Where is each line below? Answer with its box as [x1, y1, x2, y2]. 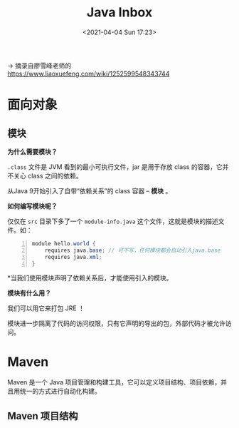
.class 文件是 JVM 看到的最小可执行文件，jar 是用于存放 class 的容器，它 [7, 162, 223, 171]
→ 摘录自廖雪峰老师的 [7, 61, 72, 70]
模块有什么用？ [7, 289, 51, 297]
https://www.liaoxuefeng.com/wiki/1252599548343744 [7, 69, 170, 78]
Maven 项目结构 [7, 409, 78, 422]
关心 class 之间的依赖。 [13, 171, 83, 180]
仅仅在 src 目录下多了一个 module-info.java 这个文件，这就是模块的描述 [7, 217, 218, 225]
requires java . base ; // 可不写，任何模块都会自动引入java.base [44, 247, 221, 254]
